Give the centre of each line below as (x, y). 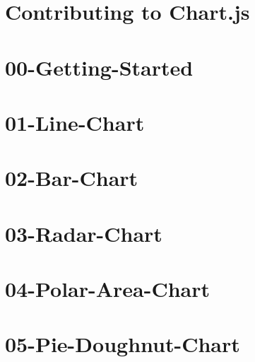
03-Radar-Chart (84, 233)
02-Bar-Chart (72, 178)
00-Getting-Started (99, 67)
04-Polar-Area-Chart (108, 289)
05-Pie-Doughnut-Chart (123, 344)
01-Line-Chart (75, 122)
